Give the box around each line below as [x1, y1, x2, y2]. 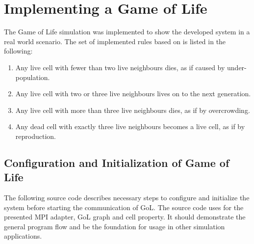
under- [227, 62, 247, 72]
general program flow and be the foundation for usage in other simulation [4, 221, 225, 231]
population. [15, 72, 50, 82]
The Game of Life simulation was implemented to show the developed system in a [4, 27, 250, 37]
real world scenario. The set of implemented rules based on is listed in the [4, 36, 226, 46]
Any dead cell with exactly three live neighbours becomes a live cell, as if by [15, 121, 245, 132]
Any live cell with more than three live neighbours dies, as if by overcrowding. [15, 105, 250, 115]
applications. [4, 231, 42, 241]
